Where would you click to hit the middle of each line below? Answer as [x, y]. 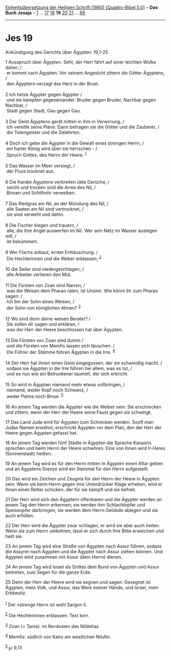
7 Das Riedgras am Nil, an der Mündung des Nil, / [57, 204]
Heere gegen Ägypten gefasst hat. [41, 433]
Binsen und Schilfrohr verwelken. [41, 192]
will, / [11, 236]
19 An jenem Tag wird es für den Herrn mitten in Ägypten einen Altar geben [84, 464]
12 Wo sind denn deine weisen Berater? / [48, 319]
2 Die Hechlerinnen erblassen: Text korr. [47, 615]
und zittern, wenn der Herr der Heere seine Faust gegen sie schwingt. [78, 412]
